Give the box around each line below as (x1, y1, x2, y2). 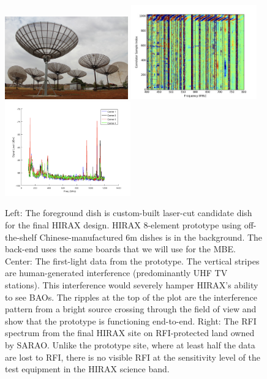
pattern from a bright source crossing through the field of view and (5, 302, 257, 315)
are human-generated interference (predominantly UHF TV (5, 266, 228, 279)
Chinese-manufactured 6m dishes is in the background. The (39, 230, 263, 243)
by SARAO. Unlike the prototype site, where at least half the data (5, 338, 255, 351)
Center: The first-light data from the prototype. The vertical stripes (5, 254, 260, 267)
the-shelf (5, 230, 37, 243)
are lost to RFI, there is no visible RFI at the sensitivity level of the (5, 350, 260, 363)
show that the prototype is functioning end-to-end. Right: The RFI (5, 314, 257, 327)
